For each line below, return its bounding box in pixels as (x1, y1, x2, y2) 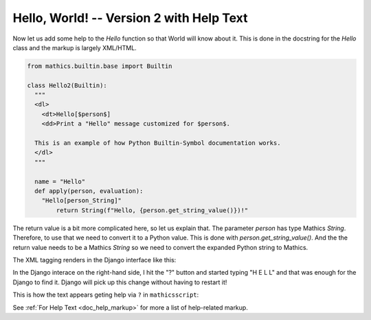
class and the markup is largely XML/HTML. (12, 43, 137, 52)
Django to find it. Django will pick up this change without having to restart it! (12, 278, 227, 286)
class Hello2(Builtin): (27, 81, 108, 89)
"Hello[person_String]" (41, 196, 122, 205)
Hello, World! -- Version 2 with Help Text (12, 10, 248, 25)
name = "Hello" (34, 177, 86, 185)
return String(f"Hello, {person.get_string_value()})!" (56, 206, 249, 214)
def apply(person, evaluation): (34, 187, 144, 195)
